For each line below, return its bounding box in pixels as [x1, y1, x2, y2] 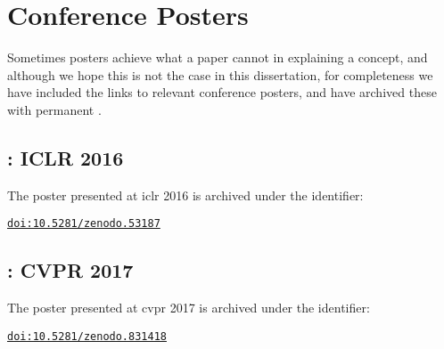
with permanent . [7, 100, 102, 118]
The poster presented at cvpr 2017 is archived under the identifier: [7, 298, 370, 317]
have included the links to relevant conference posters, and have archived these [7, 83, 437, 101]
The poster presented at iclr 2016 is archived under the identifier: [7, 185, 364, 204]
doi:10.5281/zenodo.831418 [7, 329, 167, 343]
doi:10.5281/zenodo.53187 [7, 217, 160, 231]
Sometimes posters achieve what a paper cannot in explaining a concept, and [7, 48, 428, 67]
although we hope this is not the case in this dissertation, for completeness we [7, 65, 433, 84]
